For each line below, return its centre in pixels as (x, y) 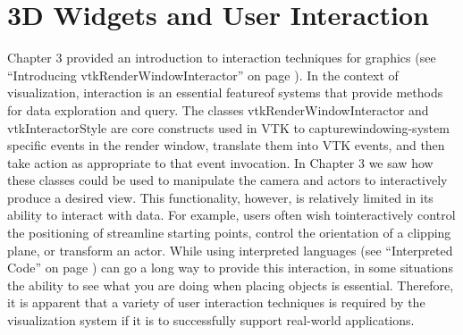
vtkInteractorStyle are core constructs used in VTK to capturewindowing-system (228, 127)
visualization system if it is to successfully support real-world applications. (211, 320)
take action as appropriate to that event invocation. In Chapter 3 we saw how (220, 162)
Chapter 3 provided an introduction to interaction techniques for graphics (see (222, 58)
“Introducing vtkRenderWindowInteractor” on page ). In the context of (203, 75)
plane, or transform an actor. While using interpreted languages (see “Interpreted (230, 250)
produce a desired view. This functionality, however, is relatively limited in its (220, 197)
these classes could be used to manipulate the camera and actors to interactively (227, 180)
